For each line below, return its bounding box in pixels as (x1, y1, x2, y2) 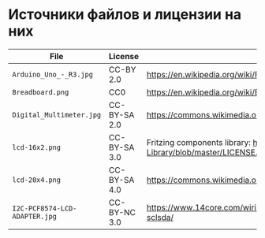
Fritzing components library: (146, 136, 251, 147)
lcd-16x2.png (12, 143, 62, 151)
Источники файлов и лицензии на (8, 6, 242, 24)
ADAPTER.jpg (12, 211, 58, 221)
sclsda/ (146, 211, 174, 222)
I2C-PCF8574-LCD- (12, 203, 77, 213)
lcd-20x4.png (12, 175, 62, 184)
